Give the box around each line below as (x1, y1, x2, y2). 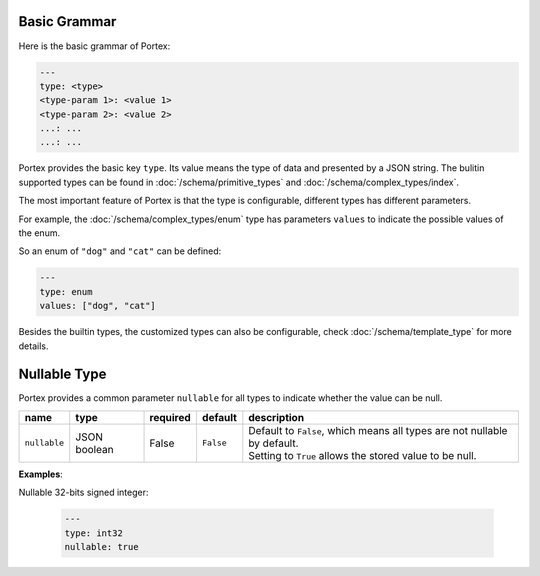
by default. (248, 436, 299, 450)
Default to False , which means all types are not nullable (248, 423, 508, 437)
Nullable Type (18, 366, 107, 383)
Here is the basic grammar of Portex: (18, 40, 171, 52)
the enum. (18, 227, 60, 239)
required (149, 410, 192, 424)
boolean (75, 442, 114, 456)
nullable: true (64, 541, 139, 552)
